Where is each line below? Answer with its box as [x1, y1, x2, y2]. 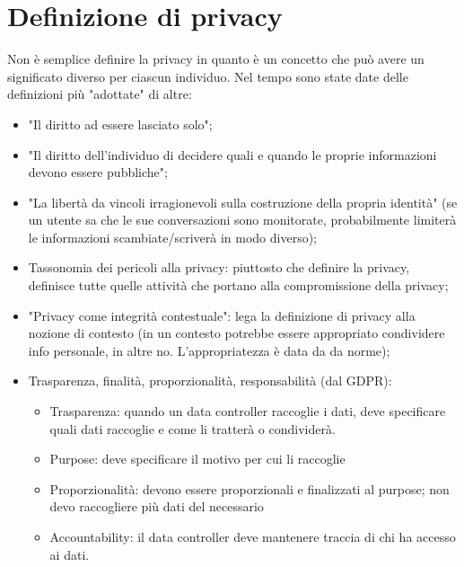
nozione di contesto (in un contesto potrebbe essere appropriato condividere [28, 323, 445, 342]
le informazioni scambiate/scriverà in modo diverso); [28, 227, 318, 246]
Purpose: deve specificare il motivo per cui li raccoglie [49, 449, 346, 468]
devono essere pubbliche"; [28, 163, 168, 182]
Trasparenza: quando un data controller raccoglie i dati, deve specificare [49, 402, 446, 421]
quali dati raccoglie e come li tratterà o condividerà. [49, 419, 336, 438]
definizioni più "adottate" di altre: [7, 84, 192, 103]
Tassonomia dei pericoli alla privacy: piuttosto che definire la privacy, [28, 258, 410, 277]
